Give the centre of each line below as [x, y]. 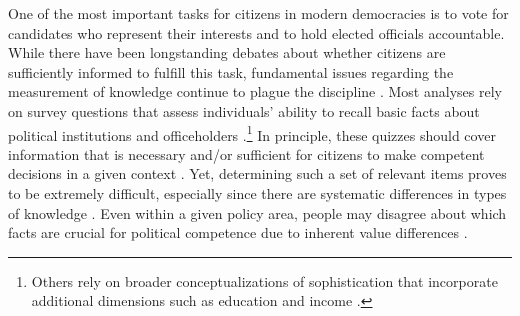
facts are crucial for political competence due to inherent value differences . [238, 232]
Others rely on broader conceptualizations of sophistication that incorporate [264, 280]
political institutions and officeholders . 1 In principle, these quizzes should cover [252, 133]
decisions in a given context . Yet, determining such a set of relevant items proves [257, 173]
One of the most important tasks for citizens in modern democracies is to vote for [258, 13]
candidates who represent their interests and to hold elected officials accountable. [256, 32]
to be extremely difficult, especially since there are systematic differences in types [257, 193]
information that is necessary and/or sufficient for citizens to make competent [246, 153]
